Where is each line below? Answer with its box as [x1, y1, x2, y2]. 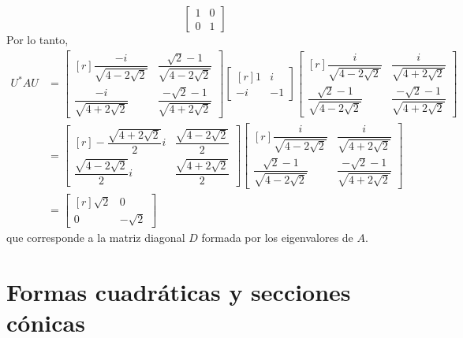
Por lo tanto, [6, 32, 69, 47]
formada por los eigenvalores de [201, 229, 353, 246]
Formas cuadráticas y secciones [6, 276, 351, 308]
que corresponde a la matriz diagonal [6, 229, 185, 246]
